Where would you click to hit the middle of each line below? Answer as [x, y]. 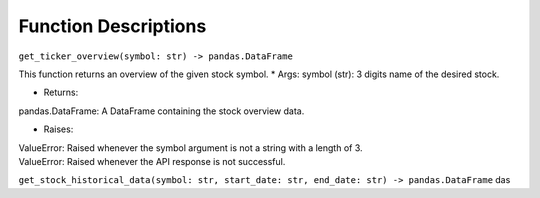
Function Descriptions [112, 26]
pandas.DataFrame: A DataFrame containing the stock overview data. [161, 111]
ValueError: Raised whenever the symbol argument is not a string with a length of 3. [191, 147]
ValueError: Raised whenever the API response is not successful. [152, 161]
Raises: [58, 129]
